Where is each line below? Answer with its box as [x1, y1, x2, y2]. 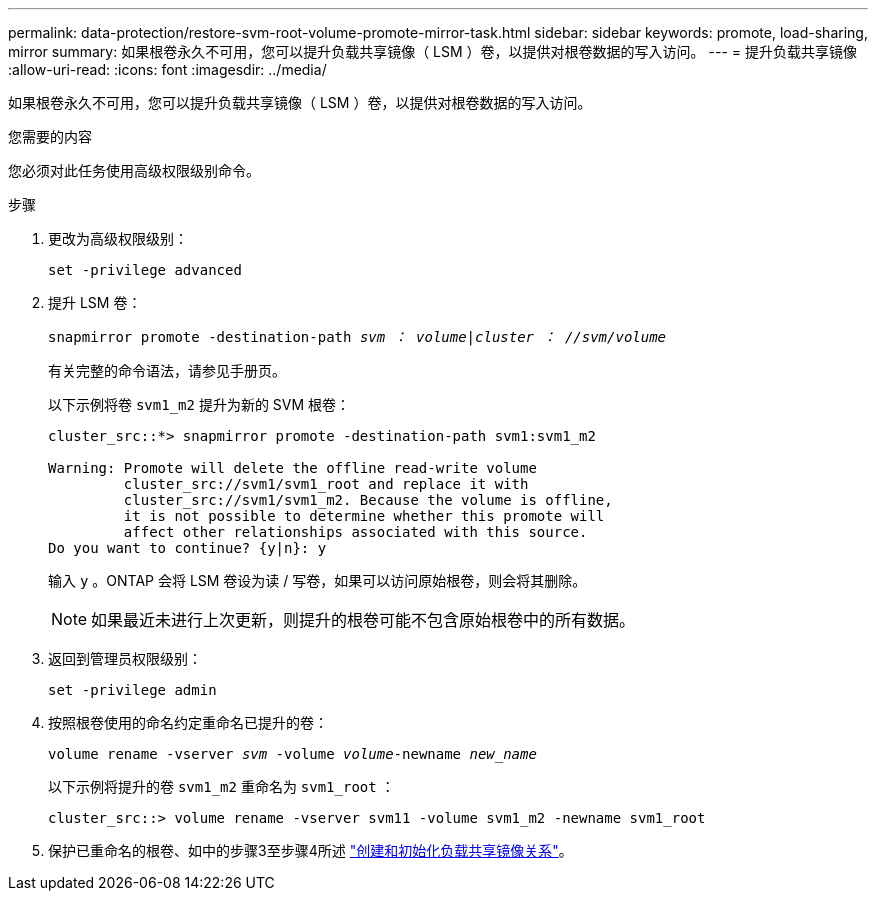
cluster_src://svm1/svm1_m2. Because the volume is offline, [123, 492, 613, 508]
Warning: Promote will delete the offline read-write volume [48, 460, 537, 476]
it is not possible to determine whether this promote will [123, 508, 605, 524]
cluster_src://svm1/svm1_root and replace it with [123, 476, 529, 492]
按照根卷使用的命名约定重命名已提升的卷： [48, 714, 328, 731]
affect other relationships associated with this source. [123, 524, 588, 540]
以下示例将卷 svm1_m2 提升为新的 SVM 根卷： [48, 396, 351, 413]
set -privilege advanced [48, 262, 242, 278]
